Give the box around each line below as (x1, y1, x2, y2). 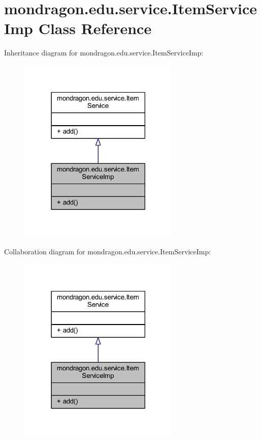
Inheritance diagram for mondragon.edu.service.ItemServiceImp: (4, 47, 204, 58)
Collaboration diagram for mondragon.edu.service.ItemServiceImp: (4, 246, 211, 257)
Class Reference (38, 18, 152, 39)
